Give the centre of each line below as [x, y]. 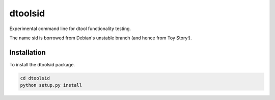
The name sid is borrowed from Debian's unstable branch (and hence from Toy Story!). [101, 38]
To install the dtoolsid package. [42, 64]
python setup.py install [51, 85]
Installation [28, 52]
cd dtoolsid [35, 78]
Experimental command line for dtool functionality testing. [70, 29]
